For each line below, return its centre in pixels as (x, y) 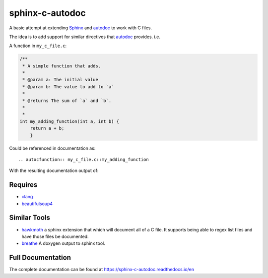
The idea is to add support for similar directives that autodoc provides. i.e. (85, 37)
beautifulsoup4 (37, 204)
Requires (23, 185)
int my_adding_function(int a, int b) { (69, 121)
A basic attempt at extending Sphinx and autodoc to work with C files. (81, 28)
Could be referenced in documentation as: (52, 148)
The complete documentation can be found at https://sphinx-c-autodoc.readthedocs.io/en (102, 270)
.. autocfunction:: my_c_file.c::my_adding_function (83, 159)
